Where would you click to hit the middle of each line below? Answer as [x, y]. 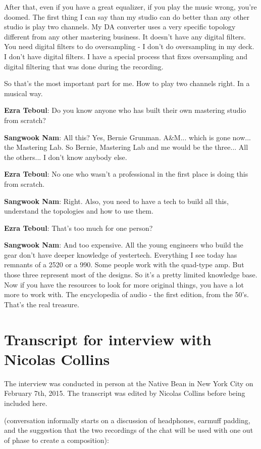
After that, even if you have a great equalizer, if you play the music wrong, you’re [130, 7]
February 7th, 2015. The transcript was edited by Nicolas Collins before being [125, 393]
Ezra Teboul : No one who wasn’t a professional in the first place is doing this [126, 174]
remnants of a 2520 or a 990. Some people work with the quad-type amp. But [124, 264]
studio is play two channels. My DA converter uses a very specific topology [120, 27]
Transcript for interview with [108, 339]
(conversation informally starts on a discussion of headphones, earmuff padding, [127, 420]
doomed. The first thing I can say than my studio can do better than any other [127, 16]
